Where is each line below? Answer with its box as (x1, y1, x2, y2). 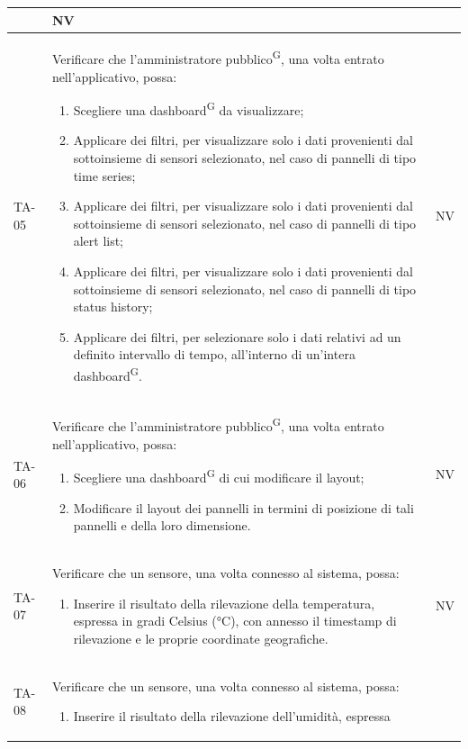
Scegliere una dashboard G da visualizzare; (73, 98, 304, 119)
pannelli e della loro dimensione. (73, 516, 251, 535)
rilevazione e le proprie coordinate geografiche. (73, 628, 328, 647)
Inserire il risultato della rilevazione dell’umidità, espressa (73, 707, 391, 726)
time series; (73, 166, 136, 185)
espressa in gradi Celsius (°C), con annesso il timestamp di (73, 611, 397, 630)
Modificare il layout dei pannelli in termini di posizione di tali (73, 498, 414, 517)
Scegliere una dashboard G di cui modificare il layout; (73, 465, 364, 486)
